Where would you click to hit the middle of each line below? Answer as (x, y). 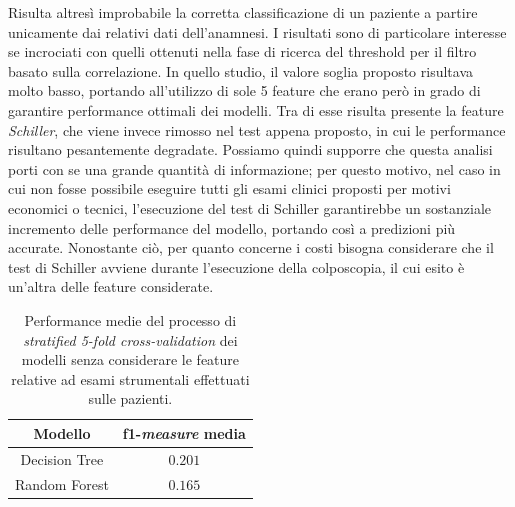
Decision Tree (62, 458)
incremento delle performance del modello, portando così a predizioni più (232, 227)
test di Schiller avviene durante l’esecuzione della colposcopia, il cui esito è (236, 266)
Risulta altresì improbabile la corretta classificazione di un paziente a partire (243, 12)
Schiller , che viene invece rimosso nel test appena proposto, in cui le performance (257, 129)
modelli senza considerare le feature (130, 359)
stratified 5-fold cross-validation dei (130, 339)
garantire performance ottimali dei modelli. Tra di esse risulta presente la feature (256, 109)
